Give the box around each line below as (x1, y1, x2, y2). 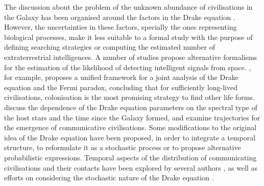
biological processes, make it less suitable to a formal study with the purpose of (4, 31, 253, 42)
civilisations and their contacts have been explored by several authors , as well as (4, 162, 258, 173)
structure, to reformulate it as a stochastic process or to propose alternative (4, 142, 241, 153)
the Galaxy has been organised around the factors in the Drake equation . (4, 11, 235, 22)
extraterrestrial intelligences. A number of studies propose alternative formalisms (4, 51, 257, 62)
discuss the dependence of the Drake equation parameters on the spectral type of (4, 101, 257, 112)
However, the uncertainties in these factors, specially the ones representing (4, 22, 237, 32)
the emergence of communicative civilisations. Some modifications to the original (4, 122, 257, 133)
